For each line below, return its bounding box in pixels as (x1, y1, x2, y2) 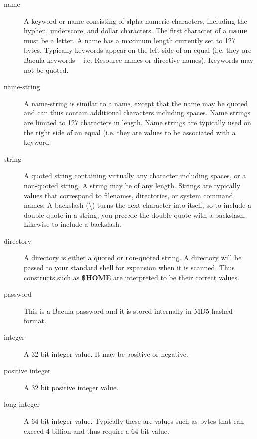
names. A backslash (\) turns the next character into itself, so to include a (24, 200, 251, 210)
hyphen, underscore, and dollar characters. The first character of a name (24, 25, 248, 36)
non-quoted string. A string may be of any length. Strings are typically (24, 180, 241, 190)
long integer (4, 399, 40, 409)
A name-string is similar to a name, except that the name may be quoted (24, 98, 248, 108)
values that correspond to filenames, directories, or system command (24, 190, 233, 200)
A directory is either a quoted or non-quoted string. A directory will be (24, 252, 242, 263)
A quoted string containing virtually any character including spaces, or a (24, 170, 246, 181)
